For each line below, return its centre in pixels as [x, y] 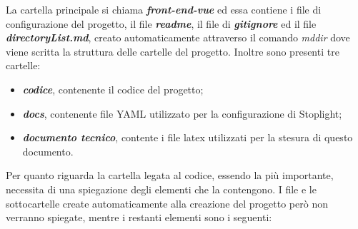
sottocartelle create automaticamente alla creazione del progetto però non [167, 203]
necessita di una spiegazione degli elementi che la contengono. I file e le [161, 189]
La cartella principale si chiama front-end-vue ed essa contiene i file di [164, 9]
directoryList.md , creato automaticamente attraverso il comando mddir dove [178, 37]
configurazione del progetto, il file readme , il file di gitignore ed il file [161, 23]
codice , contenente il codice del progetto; [113, 89]
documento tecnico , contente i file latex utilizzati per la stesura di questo [188, 137]
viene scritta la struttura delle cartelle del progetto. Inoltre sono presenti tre [173, 51]
